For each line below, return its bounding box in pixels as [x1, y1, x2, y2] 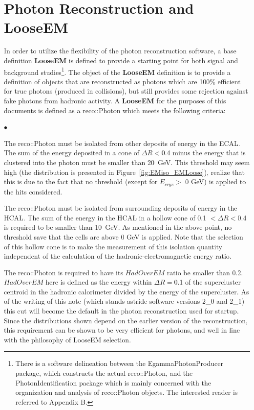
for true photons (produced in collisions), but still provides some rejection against [4, 86, 248, 96]
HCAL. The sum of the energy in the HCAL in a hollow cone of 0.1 [4, 212, 207, 222]
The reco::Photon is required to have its [4, 267, 123, 277]
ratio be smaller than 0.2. [167, 267, 243, 277]
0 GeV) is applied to [185, 176, 246, 187]
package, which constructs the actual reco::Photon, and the [15, 368, 193, 378]
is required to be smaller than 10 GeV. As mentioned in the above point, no [4, 222, 232, 232]
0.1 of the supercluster [174, 277, 241, 287]
